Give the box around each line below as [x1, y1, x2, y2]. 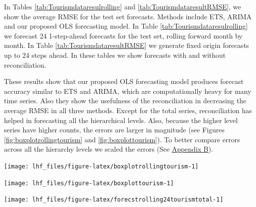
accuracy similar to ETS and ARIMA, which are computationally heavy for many [4, 85, 252, 96]
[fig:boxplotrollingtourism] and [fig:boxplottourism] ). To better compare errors [4, 134, 240, 144]
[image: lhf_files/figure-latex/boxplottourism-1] [4, 179, 174, 187]
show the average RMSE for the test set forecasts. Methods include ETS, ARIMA [4, 11, 252, 21]
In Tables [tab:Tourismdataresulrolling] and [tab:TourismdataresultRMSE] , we [4, 1, 241, 11]
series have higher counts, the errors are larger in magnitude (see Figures [4, 124, 225, 135]
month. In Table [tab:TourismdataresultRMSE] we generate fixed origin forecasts [4, 40, 249, 50]
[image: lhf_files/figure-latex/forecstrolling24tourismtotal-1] [4, 196, 223, 204]
